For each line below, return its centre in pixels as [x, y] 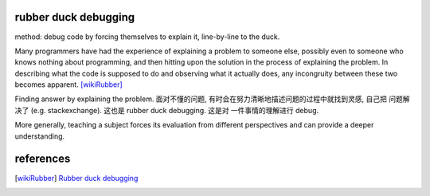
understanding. [40, 136]
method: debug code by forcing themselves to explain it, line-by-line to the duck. [147, 37]
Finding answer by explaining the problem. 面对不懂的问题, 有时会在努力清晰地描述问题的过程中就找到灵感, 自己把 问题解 [212, 99]
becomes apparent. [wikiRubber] [68, 84]
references [43, 159]
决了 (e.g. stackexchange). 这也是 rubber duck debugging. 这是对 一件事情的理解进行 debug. [166, 110]
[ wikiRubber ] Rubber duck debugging [76, 178]
